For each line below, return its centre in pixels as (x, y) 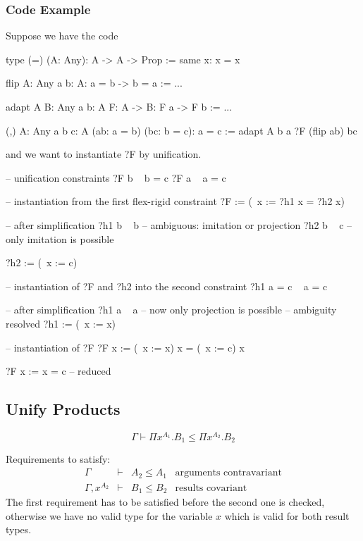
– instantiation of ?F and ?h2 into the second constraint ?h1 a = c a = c (167, 286)
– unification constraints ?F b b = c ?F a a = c (116, 177)
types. (19, 529)
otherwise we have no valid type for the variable (109, 515)
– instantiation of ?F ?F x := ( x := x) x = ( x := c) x (125, 347)
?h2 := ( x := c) (42, 262)
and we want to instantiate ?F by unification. (104, 154)
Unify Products (63, 409)
